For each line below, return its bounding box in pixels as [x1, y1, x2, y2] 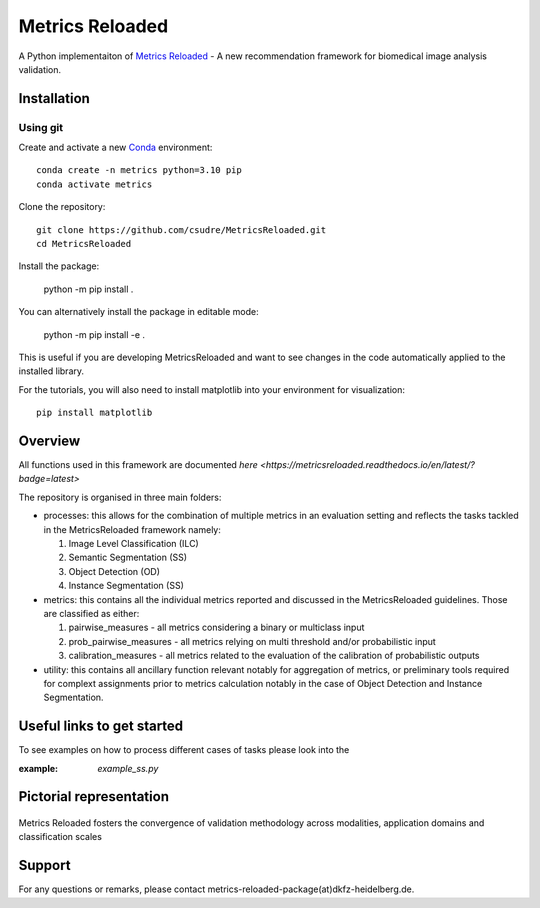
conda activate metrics [36, 178, 153, 190]
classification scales [18, 831, 102, 843]
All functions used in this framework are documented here [18, 459, 259, 471]
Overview [18, 432, 81, 449]
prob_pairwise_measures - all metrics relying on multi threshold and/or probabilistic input [68, 635, 437, 647]
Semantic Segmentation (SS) [68, 551, 188, 564]
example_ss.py [97, 762, 159, 774]
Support [18, 857, 71, 874]
